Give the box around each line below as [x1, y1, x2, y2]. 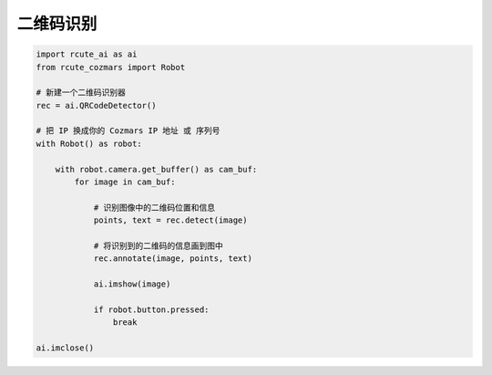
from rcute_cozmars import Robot [36, 62, 186, 72]
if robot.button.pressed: [93, 304, 210, 315]
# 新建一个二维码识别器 [36, 88, 127, 98]
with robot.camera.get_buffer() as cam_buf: [55, 164, 258, 174]
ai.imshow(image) [93, 279, 171, 289]
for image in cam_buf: [74, 177, 177, 187]
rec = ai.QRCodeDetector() [36, 100, 157, 110]
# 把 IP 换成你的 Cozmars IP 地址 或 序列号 [36, 126, 220, 136]
